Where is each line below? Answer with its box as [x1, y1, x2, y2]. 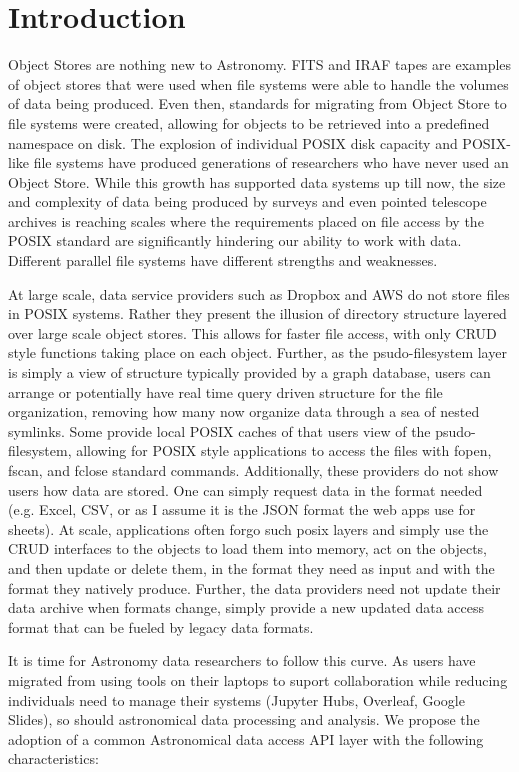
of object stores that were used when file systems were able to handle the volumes [8, 73, 509, 94]
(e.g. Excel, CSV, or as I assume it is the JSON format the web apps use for [8, 499, 476, 520]
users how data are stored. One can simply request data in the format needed [8, 479, 483, 500]
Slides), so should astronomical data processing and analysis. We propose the [8, 709, 480, 730]
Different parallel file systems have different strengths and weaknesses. [8, 250, 438, 271]
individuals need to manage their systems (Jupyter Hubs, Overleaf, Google [8, 689, 465, 710]
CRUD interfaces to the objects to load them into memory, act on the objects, [8, 538, 487, 559]
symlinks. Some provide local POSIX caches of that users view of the [8, 420, 431, 441]
